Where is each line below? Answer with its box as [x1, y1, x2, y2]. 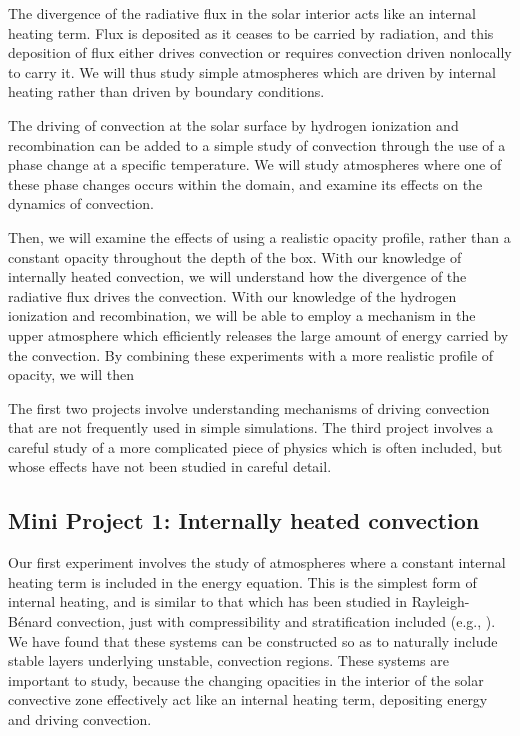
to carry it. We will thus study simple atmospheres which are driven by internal [8, 61, 496, 82]
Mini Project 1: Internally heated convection [8, 505, 480, 536]
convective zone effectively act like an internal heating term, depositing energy [8, 689, 488, 710]
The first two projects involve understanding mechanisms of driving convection [8, 397, 490, 418]
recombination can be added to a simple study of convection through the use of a [8, 134, 506, 155]
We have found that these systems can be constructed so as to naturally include [8, 630, 498, 651]
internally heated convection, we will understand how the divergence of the [8, 266, 467, 287]
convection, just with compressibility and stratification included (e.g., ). [56, 611, 496, 632]
